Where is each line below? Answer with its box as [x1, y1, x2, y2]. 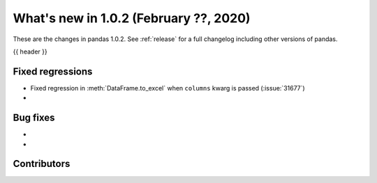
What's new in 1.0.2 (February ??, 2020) [13, 10, 251, 26]
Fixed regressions [13, 65, 93, 77]
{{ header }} [13, 47, 48, 56]
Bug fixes [13, 112, 55, 124]
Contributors [13, 158, 71, 170]
